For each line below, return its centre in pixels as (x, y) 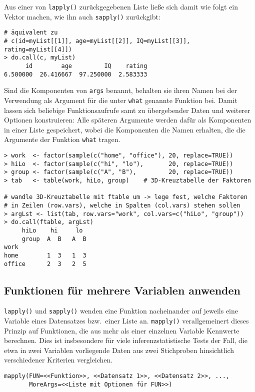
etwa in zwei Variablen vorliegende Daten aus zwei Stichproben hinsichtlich (119, 350)
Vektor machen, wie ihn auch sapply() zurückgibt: (82, 16)
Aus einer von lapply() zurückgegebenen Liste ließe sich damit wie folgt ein (121, 6)
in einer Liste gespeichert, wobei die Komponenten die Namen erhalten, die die (125, 129)
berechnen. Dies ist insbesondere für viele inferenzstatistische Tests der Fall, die (126, 340)
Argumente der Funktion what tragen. (62, 139)
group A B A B (54, 239)
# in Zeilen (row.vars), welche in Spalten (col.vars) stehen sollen (122, 205)
